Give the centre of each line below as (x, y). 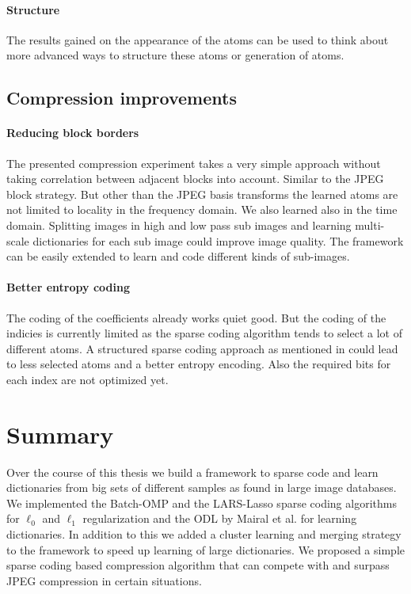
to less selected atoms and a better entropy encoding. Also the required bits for (199, 364)
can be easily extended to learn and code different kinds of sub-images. (178, 256)
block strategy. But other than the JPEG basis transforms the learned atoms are (202, 194)
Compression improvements (122, 98)
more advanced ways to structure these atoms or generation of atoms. (175, 55)
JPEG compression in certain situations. (104, 580)
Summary (60, 434)
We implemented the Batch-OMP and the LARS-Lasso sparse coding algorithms (202, 503)
